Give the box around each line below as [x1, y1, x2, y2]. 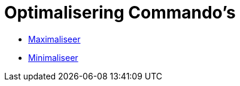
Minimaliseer [28, 52, 78, 63]
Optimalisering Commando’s [4, 2, 236, 23]
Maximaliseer [28, 33, 81, 44]
